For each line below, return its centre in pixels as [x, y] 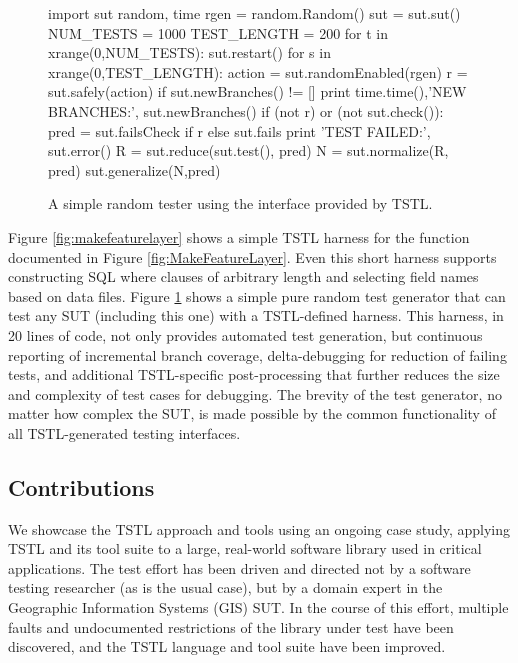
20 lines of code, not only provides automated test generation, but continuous [245, 334]
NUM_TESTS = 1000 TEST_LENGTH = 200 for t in [218, 32]
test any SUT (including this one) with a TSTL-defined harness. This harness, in [256, 315]
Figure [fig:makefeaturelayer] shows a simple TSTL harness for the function [239, 236]
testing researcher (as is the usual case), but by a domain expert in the [225, 587]
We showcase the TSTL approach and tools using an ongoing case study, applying [259, 528]
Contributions [81, 486]
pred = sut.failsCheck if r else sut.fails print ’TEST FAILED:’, [239, 130]
